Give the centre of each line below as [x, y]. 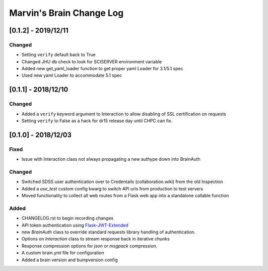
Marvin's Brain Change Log [66, 13]
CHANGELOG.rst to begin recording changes [67, 218]
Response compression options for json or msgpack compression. [89, 246]
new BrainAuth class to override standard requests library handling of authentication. [108, 232]
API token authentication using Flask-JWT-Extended [75, 225]
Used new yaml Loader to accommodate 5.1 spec [72, 75]
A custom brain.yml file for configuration [63, 253]
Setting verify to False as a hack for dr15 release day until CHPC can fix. [97, 121]
